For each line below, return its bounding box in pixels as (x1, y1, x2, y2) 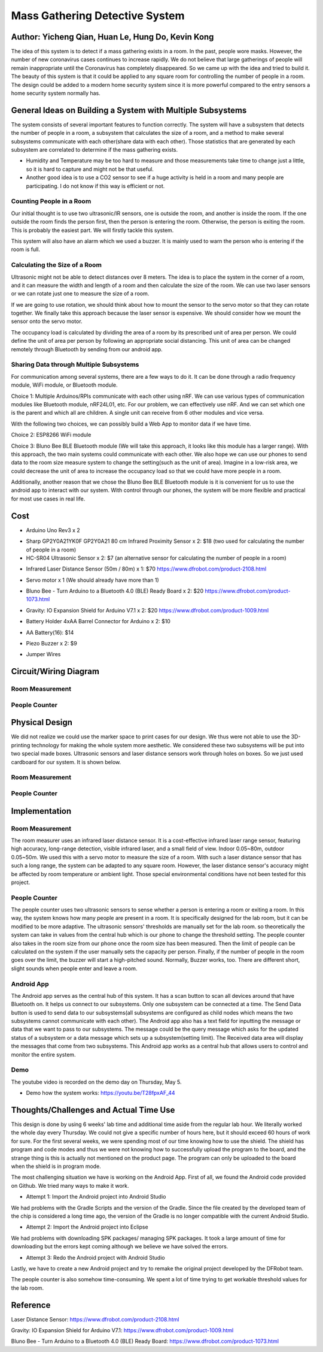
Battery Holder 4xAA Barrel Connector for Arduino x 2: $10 (26, 618, 170, 625)
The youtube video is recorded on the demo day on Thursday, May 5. (11, 1078, 182, 1085)
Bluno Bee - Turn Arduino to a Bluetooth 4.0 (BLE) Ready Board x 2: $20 (26, 587, 203, 594)
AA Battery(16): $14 (26, 629, 74, 636)
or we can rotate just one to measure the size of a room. (11, 290, 150, 297)
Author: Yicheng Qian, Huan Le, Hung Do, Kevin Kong (11, 32, 214, 42)
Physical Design (11, 717, 73, 728)
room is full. (11, 246, 41, 253)
